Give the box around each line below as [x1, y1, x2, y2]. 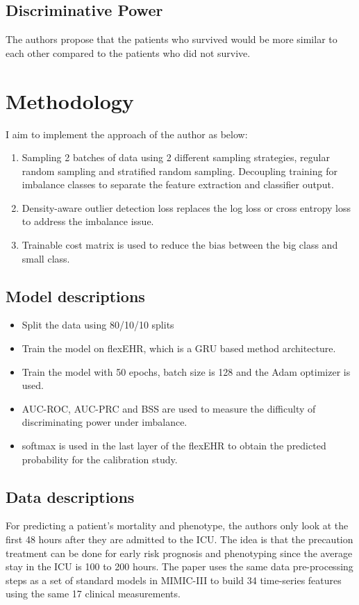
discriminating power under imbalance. [22, 415, 187, 429]
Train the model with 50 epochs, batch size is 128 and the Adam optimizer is [22, 364, 351, 379]
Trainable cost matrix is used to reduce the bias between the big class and [22, 238, 338, 252]
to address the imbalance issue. [22, 214, 154, 229]
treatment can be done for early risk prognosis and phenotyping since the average [6, 545, 353, 560]
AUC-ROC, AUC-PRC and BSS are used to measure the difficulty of [22, 401, 316, 415]
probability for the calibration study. [22, 451, 178, 466]
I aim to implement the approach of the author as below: [6, 126, 248, 141]
